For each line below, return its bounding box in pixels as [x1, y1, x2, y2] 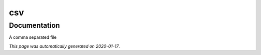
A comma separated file [9, 34, 57, 40]
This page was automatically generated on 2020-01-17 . [9, 43, 120, 49]
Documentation [9, 21, 60, 30]
